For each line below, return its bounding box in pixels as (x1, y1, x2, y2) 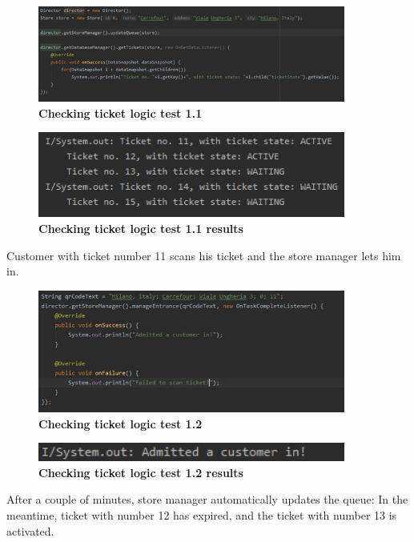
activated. (6, 522, 54, 539)
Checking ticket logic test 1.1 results (38, 220, 243, 237)
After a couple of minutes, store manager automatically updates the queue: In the (6, 491, 408, 508)
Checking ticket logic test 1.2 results (38, 464, 243, 480)
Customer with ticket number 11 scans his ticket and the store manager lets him (6, 247, 401, 263)
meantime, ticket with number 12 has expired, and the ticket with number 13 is (6, 507, 397, 524)
